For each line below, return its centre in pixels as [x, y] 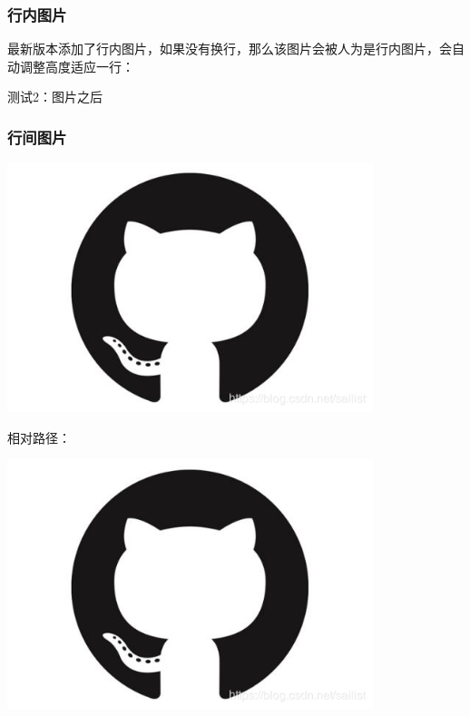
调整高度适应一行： [77, 66]
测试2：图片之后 [55, 97]
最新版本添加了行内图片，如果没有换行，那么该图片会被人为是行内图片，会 [230, 49]
